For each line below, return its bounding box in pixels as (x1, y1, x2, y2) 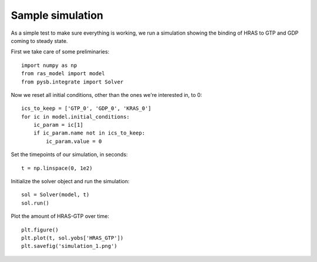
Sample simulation (11, 9, 104, 22)
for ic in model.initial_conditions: (21, 113, 130, 120)
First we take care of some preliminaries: (11, 48, 110, 55)
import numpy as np (21, 62, 77, 69)
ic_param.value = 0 (46, 138, 102, 145)
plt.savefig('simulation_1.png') (21, 243, 117, 250)
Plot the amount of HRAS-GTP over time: (11, 213, 110, 220)
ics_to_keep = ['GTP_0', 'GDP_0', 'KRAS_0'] (21, 105, 152, 112)
